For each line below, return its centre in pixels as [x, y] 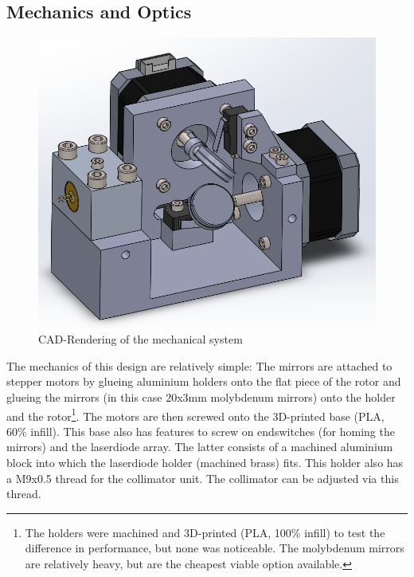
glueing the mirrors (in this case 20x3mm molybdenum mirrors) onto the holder [201, 396]
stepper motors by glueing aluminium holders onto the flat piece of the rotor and [204, 381]
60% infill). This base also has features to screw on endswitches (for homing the [201, 431]
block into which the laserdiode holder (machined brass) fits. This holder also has [205, 462]
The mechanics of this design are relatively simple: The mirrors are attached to [199, 365]
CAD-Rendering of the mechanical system [141, 339]
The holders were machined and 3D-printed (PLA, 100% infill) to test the [205, 532]
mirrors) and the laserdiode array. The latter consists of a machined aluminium [200, 447]
